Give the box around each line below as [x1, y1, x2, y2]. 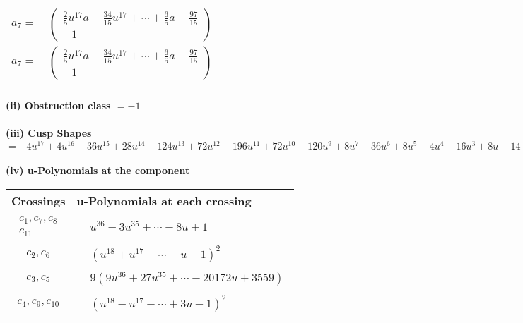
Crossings [11, 193, 66, 209]
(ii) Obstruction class [6, 98, 111, 112]
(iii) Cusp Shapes [6, 126, 92, 140]
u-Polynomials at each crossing [76, 193, 252, 209]
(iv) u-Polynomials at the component [6, 163, 190, 178]
